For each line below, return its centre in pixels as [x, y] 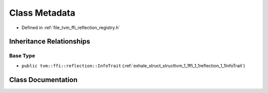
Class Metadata [42, 13]
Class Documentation [43, 79]
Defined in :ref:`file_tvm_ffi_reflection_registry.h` [71, 28]
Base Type [22, 56]
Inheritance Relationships [50, 42]
